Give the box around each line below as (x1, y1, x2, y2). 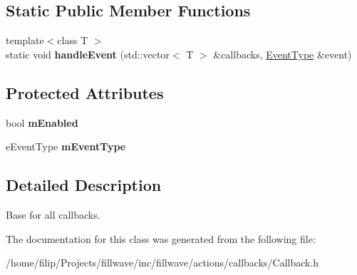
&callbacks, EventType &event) (213, 46, 352, 61)
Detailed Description (6, 174, 162, 196)
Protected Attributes (6, 81, 164, 103)
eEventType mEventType (6, 139, 126, 154)
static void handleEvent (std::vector (6, 46, 170, 61)
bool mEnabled (6, 115, 78, 130)
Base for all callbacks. (6, 207, 100, 222)
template (6, 33, 44, 48)
